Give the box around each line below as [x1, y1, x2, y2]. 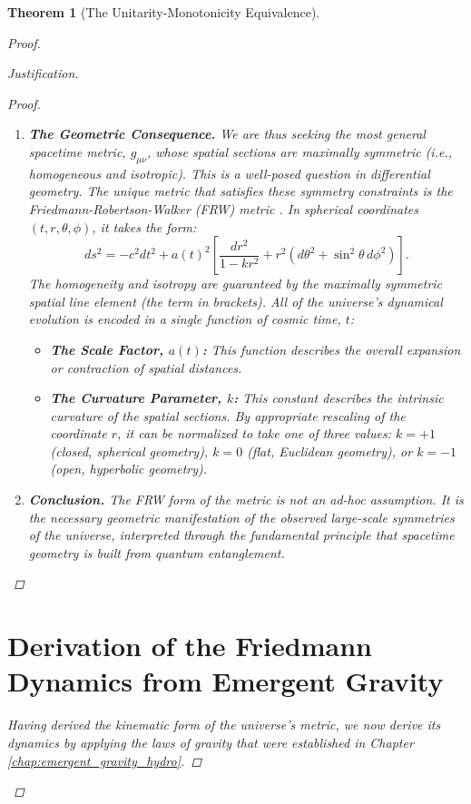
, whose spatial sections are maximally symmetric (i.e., [146, 142, 452, 161]
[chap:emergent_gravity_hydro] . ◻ [7, 750, 202, 770]
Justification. [7, 64, 79, 83]
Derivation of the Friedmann [7, 627, 372, 664]
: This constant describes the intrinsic [233, 388, 444, 407]
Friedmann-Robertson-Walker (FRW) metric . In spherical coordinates [28, 199, 419, 218]
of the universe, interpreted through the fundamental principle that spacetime [28, 525, 455, 544]
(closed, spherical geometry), [50, 441, 209, 460]
